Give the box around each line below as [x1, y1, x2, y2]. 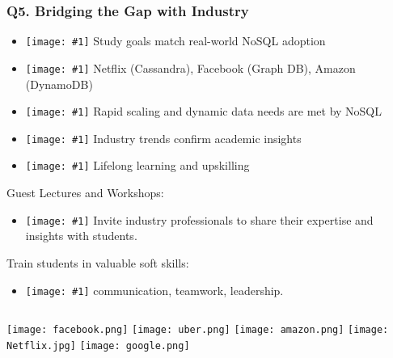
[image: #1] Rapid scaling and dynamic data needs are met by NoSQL [25, 103, 382, 120]
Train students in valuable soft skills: [6, 254, 189, 271]
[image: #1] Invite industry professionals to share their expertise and [25, 211, 374, 228]
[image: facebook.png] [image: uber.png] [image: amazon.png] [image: [6, 324, 389, 336]
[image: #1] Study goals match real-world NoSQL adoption [25, 32, 326, 49]
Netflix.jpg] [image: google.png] [6, 339, 190, 352]
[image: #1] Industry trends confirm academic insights [25, 129, 302, 146]
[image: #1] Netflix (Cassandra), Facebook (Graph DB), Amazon [25, 59, 356, 76]
